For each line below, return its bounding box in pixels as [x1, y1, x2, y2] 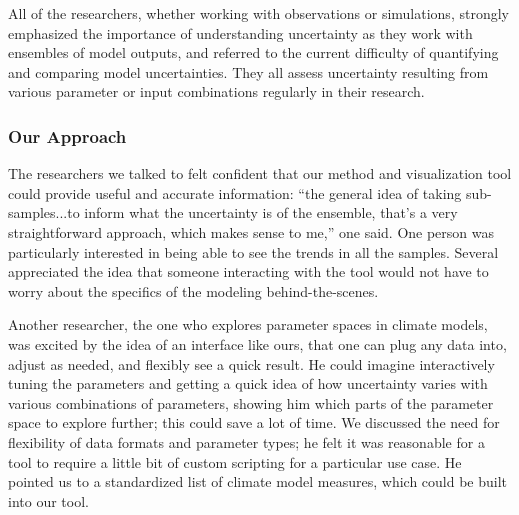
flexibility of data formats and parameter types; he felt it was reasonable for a [8, 431, 485, 452]
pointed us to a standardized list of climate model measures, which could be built [8, 471, 508, 492]
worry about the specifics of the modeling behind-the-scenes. [8, 280, 379, 301]
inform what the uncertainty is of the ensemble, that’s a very [84, 202, 458, 223]
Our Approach [8, 123, 127, 148]
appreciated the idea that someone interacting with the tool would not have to [8, 261, 489, 282]
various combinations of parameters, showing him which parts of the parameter [8, 392, 494, 413]
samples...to [8, 202, 80, 223]
